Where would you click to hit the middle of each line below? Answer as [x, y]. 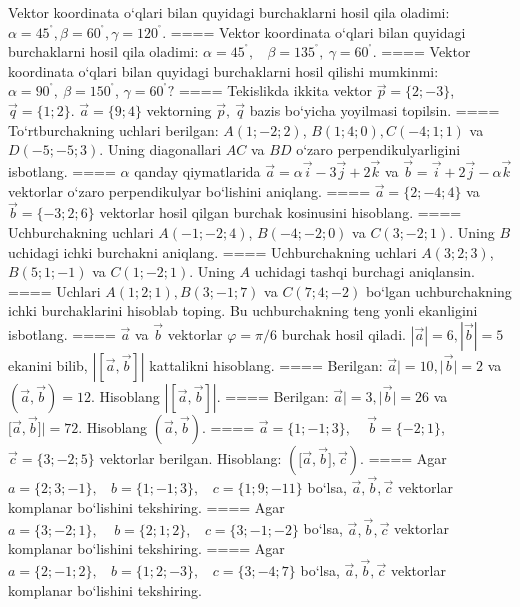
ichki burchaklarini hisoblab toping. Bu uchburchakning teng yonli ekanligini [243, 310]
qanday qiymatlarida [197, 170]
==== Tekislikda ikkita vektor [275, 90]
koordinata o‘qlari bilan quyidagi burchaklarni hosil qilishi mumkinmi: [223, 70]
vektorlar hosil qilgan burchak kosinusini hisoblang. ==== [280, 212]
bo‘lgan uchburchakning [438, 290]
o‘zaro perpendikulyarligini [378, 149]
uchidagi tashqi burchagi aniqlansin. [364, 271]
